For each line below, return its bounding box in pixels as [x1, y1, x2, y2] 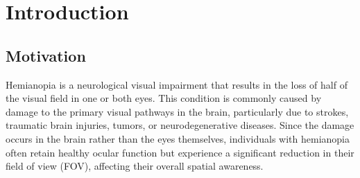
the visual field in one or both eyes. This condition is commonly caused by [6, 91, 322, 105]
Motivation [6, 44, 86, 66]
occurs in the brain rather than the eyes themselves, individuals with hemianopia [6, 131, 350, 145]
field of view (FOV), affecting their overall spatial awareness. [6, 159, 264, 173]
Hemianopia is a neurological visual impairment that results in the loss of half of [6, 77, 348, 91]
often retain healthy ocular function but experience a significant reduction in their [6, 145, 354, 159]
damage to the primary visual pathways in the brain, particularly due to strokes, [6, 104, 349, 118]
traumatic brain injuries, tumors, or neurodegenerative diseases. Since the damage [6, 118, 354, 132]
